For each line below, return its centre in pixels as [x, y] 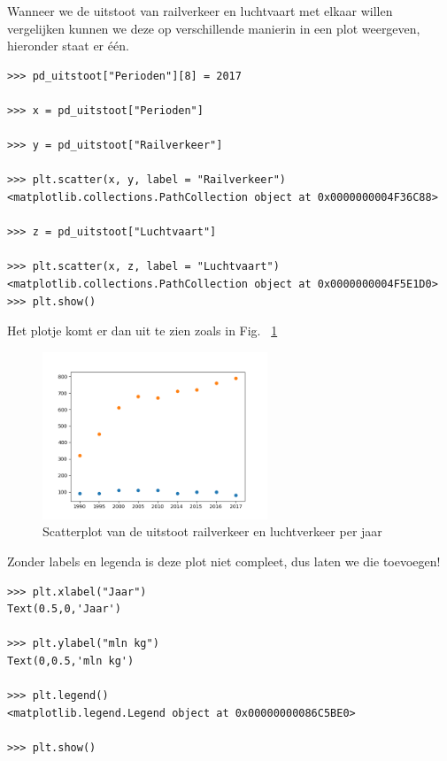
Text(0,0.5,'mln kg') [71, 661]
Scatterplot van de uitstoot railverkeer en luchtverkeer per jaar [212, 531]
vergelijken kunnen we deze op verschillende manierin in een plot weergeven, [214, 28]
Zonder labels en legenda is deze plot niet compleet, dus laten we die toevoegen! [224, 561]
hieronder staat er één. [68, 46]
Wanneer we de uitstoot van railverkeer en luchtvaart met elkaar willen [200, 11]
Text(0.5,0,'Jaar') [64, 609]
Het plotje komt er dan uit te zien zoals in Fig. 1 [143, 331]
